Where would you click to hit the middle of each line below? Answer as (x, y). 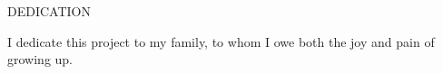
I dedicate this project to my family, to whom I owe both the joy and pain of (221, 41)
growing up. (40, 59)
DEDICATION (49, 11)
